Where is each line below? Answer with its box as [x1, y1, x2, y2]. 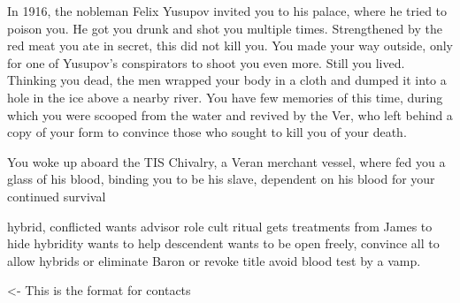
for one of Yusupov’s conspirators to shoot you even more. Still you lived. [7, 53, 405, 72]
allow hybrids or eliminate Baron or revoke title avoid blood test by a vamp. [7, 251, 421, 269]
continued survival [7, 186, 106, 205]
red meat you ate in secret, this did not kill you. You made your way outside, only [7, 36, 453, 55]
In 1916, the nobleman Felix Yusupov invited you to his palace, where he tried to [7, 2, 448, 19]
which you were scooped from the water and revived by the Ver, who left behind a [7, 105, 453, 124]
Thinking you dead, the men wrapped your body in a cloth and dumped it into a [7, 71, 447, 89]
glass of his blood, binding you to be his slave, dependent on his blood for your [7, 170, 435, 188]
